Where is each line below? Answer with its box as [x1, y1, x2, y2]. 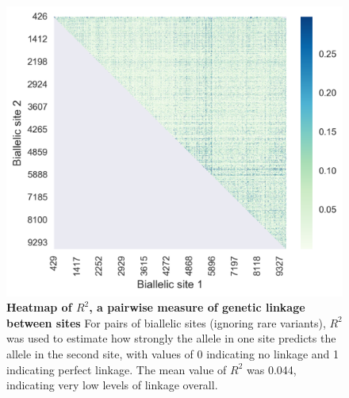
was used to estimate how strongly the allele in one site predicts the [6, 330, 336, 346]
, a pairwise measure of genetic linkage [89, 299, 305, 316]
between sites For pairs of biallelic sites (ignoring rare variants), [6, 314, 326, 331]
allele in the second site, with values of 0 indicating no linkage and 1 [6, 345, 339, 362]
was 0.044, [246, 361, 297, 377]
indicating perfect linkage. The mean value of [6, 361, 227, 377]
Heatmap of [6, 299, 72, 316]
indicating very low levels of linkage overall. [6, 377, 218, 393]
